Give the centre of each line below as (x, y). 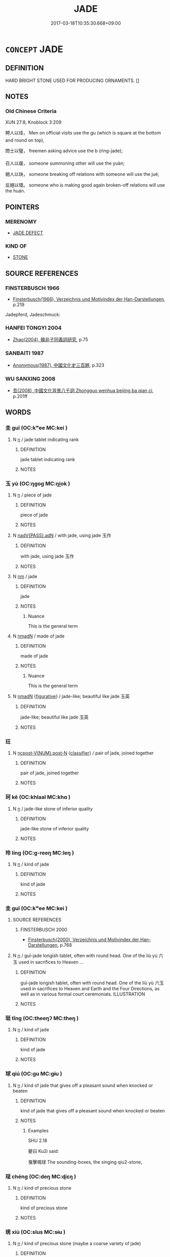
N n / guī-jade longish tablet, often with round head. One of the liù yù (85, 956)
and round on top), (25, 140)
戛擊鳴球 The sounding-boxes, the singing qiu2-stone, (85, 1162)
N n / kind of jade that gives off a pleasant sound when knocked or (83, 1085)
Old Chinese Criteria (31, 111)
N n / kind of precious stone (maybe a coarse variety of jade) (77, 1244)
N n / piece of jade (32, 495)
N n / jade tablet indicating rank (46, 440)
